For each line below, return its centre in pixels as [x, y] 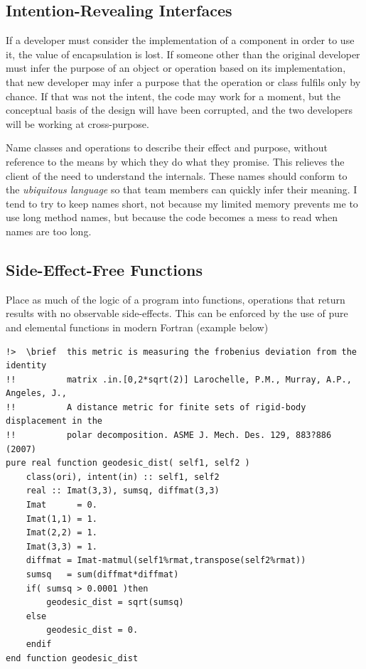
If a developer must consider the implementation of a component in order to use [180, 40]
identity [26, 366]
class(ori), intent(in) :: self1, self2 [123, 477]
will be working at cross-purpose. [77, 123]
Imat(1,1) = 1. [61, 519]
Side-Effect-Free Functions [104, 269]
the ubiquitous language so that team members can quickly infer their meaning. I [182, 189]
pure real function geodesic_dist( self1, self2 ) [128, 463]
